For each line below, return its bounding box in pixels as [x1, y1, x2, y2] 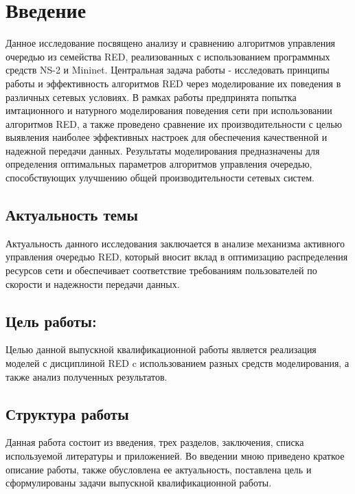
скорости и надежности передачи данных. [5, 276, 180, 291]
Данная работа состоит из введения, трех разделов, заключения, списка [5, 435, 304, 449]
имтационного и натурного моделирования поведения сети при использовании [5, 103, 332, 117]
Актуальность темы [5, 204, 138, 225]
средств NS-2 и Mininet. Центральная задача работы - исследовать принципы [5, 63, 330, 77]
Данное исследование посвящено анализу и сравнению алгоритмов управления [5, 36, 336, 50]
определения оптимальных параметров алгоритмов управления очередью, [5, 157, 312, 171]
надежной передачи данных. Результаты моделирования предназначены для [5, 143, 320, 157]
